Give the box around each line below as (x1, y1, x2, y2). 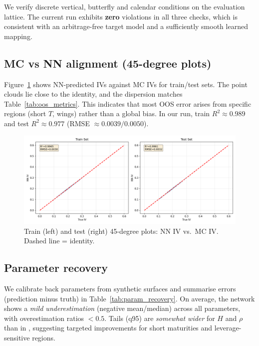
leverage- (214, 322, 242, 333)
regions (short (4, 108, 46, 119)
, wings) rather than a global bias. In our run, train (52, 108, 210, 119)
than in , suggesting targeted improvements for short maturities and (4, 322, 213, 333)
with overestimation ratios (4, 312, 84, 323)
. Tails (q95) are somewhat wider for (104, 312, 215, 323)
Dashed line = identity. (24, 235, 95, 246)
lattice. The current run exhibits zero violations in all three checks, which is (4, 11, 238, 22)
